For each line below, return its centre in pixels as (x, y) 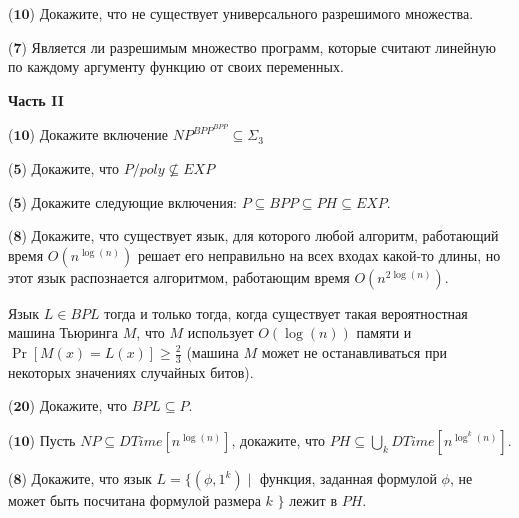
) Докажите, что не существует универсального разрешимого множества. (251, 13)
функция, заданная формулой (348, 478)
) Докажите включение (98, 134)
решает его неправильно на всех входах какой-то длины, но (319, 254)
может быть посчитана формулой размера (134, 500)
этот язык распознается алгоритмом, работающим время (179, 276)
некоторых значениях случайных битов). (131, 371)
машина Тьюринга (63, 332)
